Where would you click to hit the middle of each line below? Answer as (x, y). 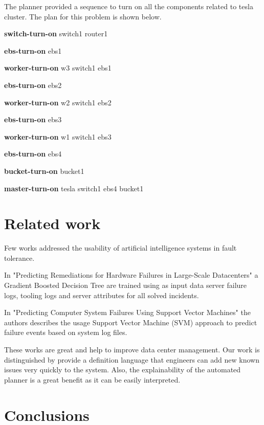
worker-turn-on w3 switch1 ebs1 (58, 68)
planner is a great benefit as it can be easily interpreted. (92, 379)
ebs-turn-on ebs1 (33, 50)
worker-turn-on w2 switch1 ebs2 (58, 102)
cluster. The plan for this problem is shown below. (83, 16)
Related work (52, 223)
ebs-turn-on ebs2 (33, 85)
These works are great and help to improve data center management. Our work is (132, 349)
